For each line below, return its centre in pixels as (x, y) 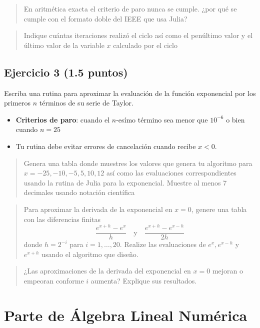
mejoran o (227, 271)
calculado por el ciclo (145, 45)
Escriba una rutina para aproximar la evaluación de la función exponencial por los (130, 93)
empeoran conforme (54, 281)
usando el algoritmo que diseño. (90, 254)
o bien (235, 119)
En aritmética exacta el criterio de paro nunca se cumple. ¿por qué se (130, 8)
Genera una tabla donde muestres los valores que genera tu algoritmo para (138, 163)
